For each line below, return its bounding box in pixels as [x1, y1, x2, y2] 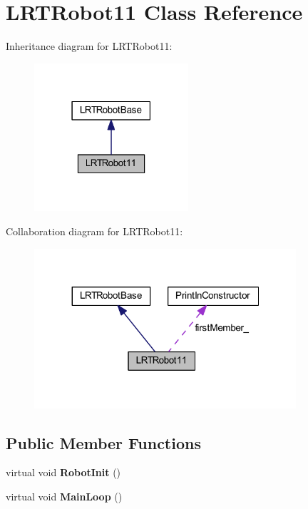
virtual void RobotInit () [6, 465, 121, 480]
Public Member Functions [6, 431, 201, 453]
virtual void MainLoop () [6, 488, 123, 503]
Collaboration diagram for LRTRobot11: [6, 224, 183, 238]
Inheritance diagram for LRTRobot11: [6, 38, 173, 53]
